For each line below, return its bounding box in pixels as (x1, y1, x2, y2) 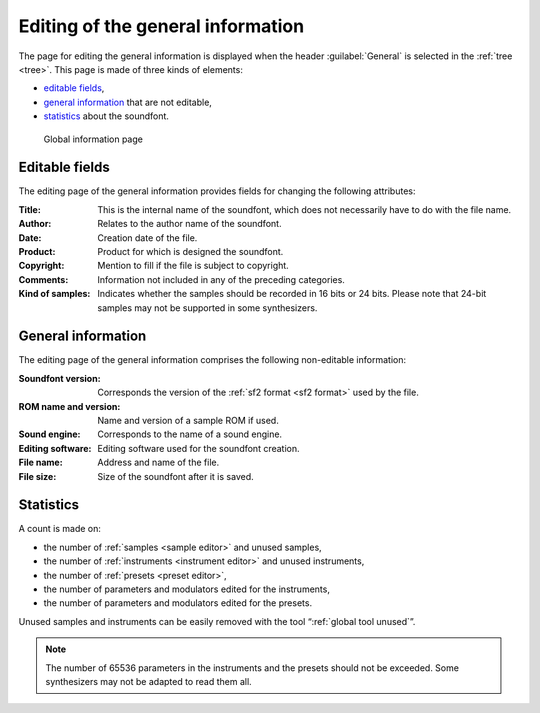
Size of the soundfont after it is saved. (97, 470, 254, 482)
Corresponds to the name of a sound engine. (97, 428, 283, 440)
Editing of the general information (18, 15, 305, 37)
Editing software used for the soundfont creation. (97, 442, 300, 454)
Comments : (18, 273, 69, 285)
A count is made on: (18, 523, 102, 535)
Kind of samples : (18, 288, 91, 300)
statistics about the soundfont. (43, 110, 170, 122)
